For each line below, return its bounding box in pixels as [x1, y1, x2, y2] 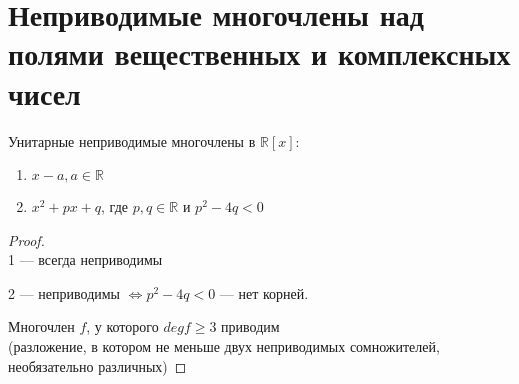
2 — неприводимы [8, 282, 121, 303]
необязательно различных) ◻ [8, 355, 187, 376]
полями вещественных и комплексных [8, 33, 511, 74]
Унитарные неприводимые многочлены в [8, 130, 256, 151]
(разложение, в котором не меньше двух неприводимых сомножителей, [8, 336, 440, 357]
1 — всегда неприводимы [8, 249, 163, 270]
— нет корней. [219, 282, 309, 303]
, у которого [86, 316, 159, 337]
